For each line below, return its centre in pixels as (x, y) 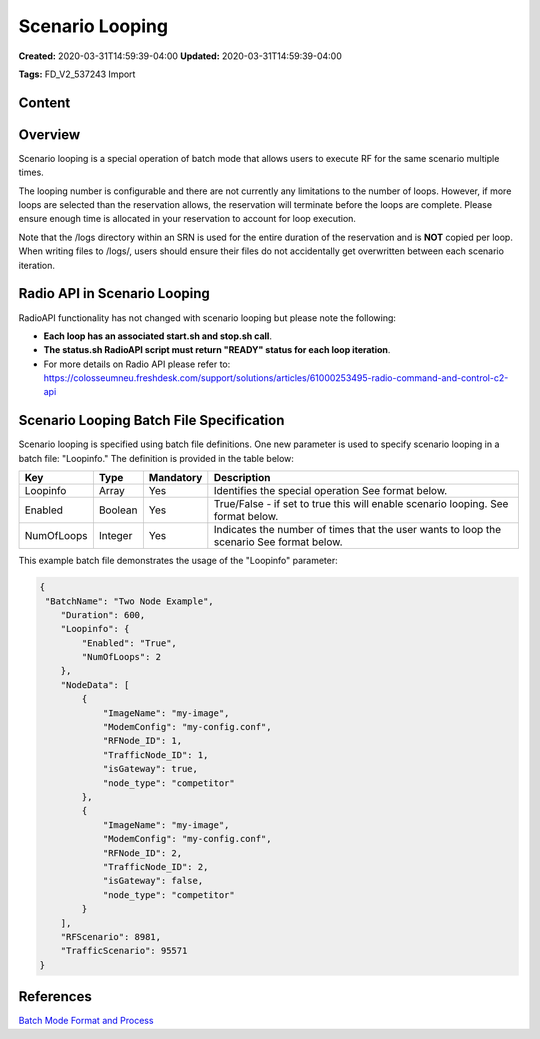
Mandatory (175, 478)
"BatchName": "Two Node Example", (129, 601)
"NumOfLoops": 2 (121, 657)
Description (242, 478)
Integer (115, 536)
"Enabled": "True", (129, 643)
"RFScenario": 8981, (111, 936)
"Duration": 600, (103, 614)
